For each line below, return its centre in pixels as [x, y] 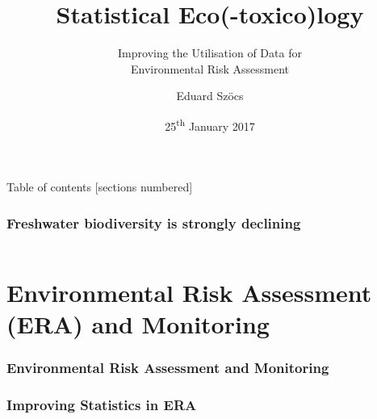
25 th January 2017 [210, 124]
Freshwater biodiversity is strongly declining [154, 222]
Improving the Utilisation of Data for [210, 53]
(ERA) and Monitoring [138, 324]
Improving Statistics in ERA [102, 405]
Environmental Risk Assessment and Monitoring [168, 368]
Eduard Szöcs [210, 96]
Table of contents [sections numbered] [100, 187]
